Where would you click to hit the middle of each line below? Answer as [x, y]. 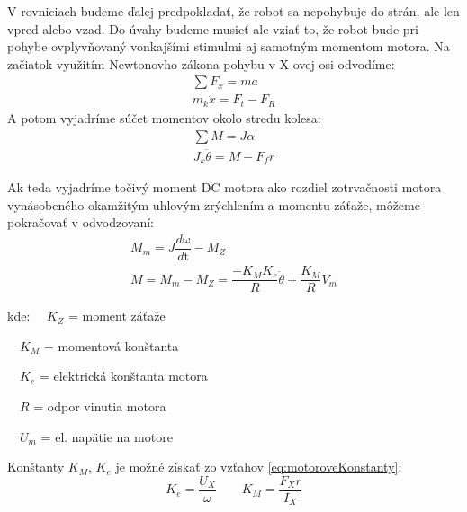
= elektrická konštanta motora [123, 376]
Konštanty [36, 467]
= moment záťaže [117, 316]
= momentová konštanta [111, 345]
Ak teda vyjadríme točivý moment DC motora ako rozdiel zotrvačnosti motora [225, 187]
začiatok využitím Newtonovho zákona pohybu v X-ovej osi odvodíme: [201, 63]
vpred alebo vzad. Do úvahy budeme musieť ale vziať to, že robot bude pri [213, 28]
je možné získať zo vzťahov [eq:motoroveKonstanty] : [259, 467]
